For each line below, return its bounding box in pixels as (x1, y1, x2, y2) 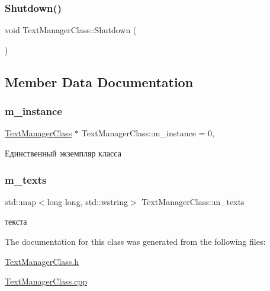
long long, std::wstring (47, 195, 128, 207)
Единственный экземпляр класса (5, 147, 121, 159)
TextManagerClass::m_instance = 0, (81, 127, 214, 139)
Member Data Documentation (5, 72, 194, 91)
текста (5, 215, 27, 228)
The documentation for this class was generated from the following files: (5, 235, 266, 247)
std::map (5, 195, 36, 207)
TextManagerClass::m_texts (142, 195, 245, 207)
